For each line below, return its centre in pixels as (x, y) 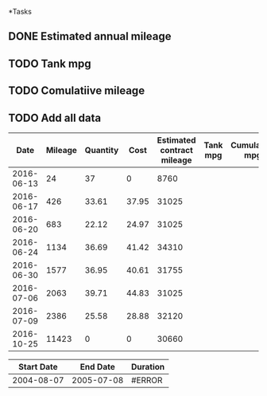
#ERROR (147, 380)
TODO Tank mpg (50, 63)
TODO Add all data (55, 118)
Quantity (102, 150)
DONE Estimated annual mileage (90, 36)
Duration (148, 367)
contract (176, 150)
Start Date (38, 367)
